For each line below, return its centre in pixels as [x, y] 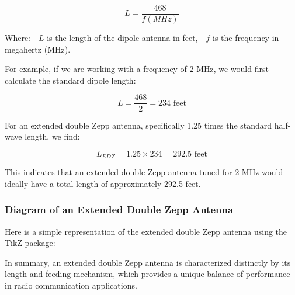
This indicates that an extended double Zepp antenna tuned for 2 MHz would [144, 172]
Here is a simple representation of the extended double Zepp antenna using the [146, 231]
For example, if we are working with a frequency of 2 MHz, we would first [137, 69]
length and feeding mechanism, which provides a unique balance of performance [147, 274]
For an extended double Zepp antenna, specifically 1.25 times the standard [138, 125]
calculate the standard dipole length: [70, 80]
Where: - [20, 38]
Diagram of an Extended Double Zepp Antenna [119, 209]
